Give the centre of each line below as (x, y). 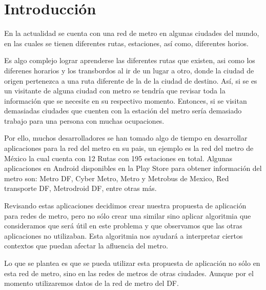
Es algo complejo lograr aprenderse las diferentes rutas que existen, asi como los (130, 60)
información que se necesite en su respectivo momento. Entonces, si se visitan (126, 100)
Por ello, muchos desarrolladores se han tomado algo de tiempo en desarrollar (126, 138)
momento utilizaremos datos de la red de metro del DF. (91, 283)
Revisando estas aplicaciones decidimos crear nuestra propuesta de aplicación (125, 206)
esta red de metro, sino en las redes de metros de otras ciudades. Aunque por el (129, 273)
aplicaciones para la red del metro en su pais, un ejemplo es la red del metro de (129, 148)
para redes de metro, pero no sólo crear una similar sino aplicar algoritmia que (128, 215)
